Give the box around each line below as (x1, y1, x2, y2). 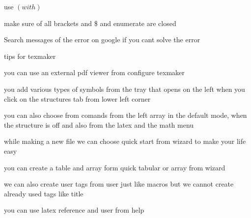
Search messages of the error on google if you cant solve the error (4, 34, 200, 45)
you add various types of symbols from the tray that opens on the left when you (4, 83, 245, 94)
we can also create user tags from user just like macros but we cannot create (4, 179, 234, 189)
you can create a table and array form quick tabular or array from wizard (4, 162, 225, 172)
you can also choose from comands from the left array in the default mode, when (4, 110, 247, 120)
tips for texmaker (4, 51, 56, 61)
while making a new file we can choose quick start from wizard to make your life (4, 136, 246, 146)
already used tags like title (4, 188, 84, 198)
